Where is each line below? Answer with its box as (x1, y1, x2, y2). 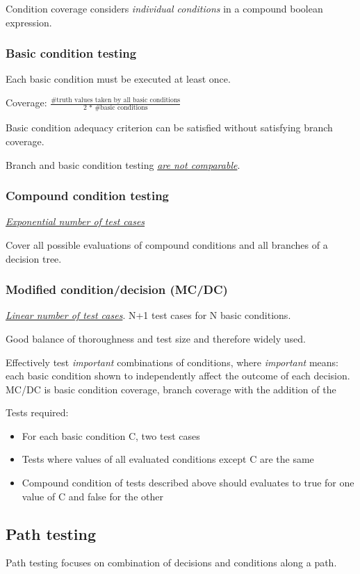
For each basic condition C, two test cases (22, 428, 200, 443)
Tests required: (6, 405, 69, 420)
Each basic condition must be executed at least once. (6, 72, 231, 86)
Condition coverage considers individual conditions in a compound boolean (6, 1, 323, 15)
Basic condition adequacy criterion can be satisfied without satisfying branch (6, 120, 333, 135)
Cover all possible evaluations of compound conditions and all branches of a (6, 237, 328, 252)
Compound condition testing (6, 187, 169, 204)
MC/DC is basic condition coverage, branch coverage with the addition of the (6, 382, 336, 396)
